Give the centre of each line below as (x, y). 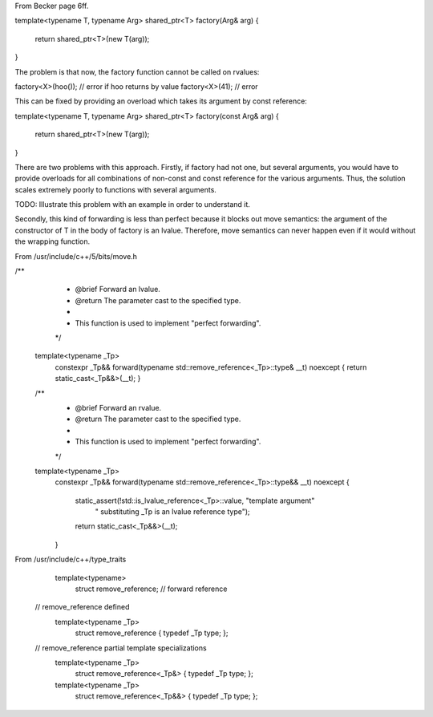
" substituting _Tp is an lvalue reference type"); (172, 512)
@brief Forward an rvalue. (118, 407)
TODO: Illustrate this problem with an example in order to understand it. (132, 205)
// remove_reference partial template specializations (121, 648)
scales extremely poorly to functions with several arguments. (115, 189)
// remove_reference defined (82, 607)
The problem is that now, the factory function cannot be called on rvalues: (137, 71)
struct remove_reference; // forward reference (151, 589)
